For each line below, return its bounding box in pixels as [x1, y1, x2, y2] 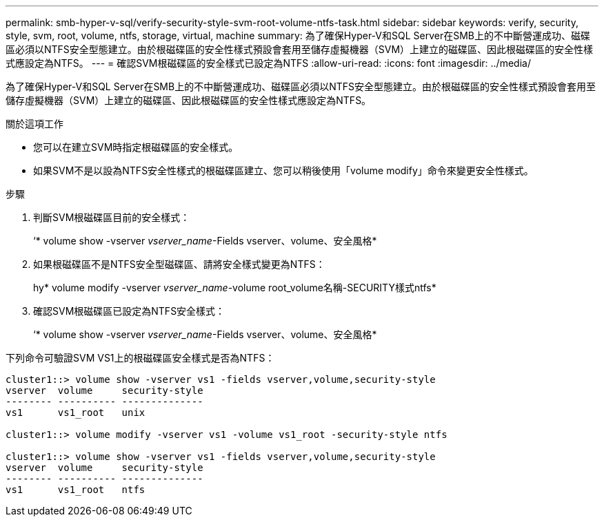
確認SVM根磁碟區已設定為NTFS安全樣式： [33, 305, 225, 317]
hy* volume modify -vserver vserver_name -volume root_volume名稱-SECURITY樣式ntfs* [33, 282, 436, 293]
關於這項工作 [6, 118, 63, 129]
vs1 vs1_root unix [6, 407, 145, 418]
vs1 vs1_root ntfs [6, 484, 145, 495]
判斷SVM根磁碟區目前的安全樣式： [33, 211, 190, 223]
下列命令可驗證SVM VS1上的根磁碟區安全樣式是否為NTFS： [6, 352, 275, 364]
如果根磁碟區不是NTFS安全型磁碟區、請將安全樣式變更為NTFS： [33, 258, 325, 270]
